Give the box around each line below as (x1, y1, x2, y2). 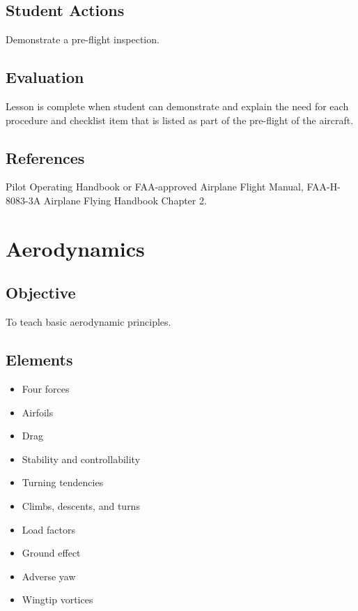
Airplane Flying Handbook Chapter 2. (43, 193, 207, 207)
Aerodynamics (6, 234, 145, 262)
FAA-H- (306, 179, 341, 194)
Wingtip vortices (22, 592, 93, 607)
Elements (6, 349, 73, 370)
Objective (6, 282, 76, 303)
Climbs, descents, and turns (22, 498, 140, 513)
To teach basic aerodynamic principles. (6, 315, 171, 329)
